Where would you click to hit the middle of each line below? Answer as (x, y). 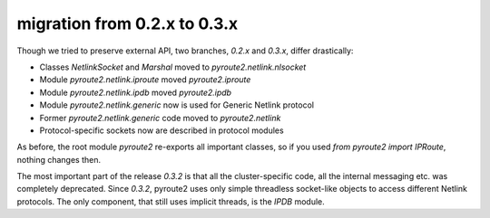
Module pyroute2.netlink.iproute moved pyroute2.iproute (145, 80)
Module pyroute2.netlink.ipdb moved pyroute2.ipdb (135, 92)
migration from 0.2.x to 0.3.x (127, 24)
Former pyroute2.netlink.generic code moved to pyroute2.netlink (160, 118)
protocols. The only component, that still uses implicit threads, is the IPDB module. (171, 201)
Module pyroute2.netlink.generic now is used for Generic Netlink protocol (177, 105)
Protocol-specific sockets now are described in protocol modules (162, 130)
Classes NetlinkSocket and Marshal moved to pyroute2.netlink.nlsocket (173, 67)
